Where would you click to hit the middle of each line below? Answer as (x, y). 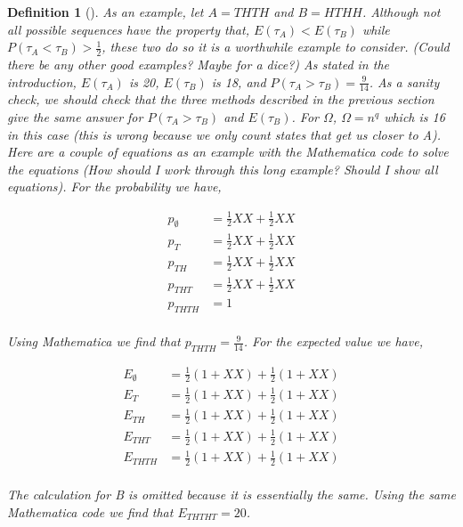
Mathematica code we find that (90, 511)
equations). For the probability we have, (114, 186)
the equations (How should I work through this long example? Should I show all (223, 169)
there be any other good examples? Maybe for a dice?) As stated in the (198, 65)
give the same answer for (75, 117)
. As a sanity (404, 81)
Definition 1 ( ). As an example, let (106, 12)
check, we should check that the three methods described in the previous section (221, 99)
